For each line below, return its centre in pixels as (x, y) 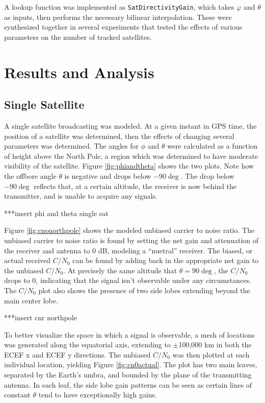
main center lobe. (31, 300)
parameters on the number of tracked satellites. (78, 37)
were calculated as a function (213, 146)
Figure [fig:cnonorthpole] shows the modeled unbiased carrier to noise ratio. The (129, 230)
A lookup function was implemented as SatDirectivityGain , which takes (119, 7)
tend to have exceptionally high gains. (98, 395)
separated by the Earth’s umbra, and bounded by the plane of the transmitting (128, 375)
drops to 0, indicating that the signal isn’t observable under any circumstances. (128, 280)
